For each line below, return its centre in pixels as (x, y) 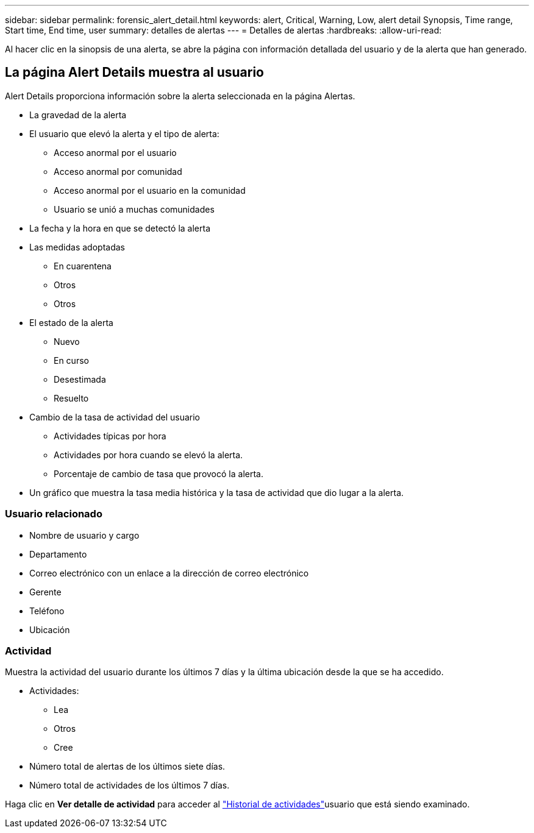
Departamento (58, 554)
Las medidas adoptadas (77, 247)
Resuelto (71, 398)
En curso (71, 360)
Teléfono (47, 611)
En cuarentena (83, 266)
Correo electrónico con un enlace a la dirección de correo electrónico (169, 573)
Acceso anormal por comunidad (118, 171)
